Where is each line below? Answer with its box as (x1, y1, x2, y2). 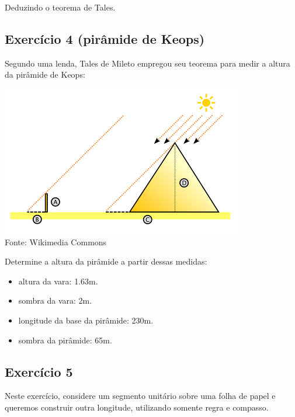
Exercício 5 (5, 362, 73, 380)
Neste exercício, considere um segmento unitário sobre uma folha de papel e (5, 390, 276, 402)
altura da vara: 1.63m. (18, 274, 98, 287)
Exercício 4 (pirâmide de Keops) (5, 29, 205, 47)
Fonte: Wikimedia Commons (5, 235, 107, 248)
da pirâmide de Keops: (5, 68, 85, 81)
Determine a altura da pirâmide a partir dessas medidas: (5, 255, 207, 267)
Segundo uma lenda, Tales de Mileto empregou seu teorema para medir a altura (5, 57, 290, 69)
